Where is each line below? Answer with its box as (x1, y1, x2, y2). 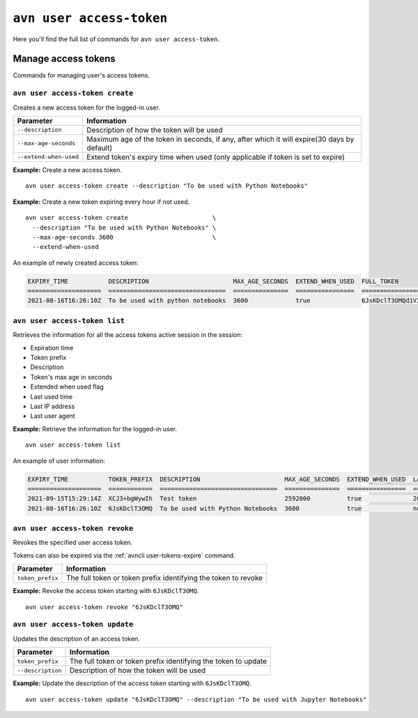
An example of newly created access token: (13, 258, 139, 267)
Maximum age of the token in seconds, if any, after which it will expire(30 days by (86, 134, 355, 144)
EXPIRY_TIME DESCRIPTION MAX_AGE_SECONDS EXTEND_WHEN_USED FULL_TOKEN (27, 277, 398, 285)
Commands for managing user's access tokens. (13, 71, 150, 80)
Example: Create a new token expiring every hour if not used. (13, 197, 190, 206)
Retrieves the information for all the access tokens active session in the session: (13, 331, 243, 339)
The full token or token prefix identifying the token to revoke (66, 573, 263, 583)
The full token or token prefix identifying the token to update (69, 657, 268, 666)
